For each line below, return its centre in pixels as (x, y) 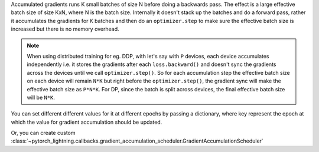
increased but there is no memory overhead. (65, 29)
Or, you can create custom (43, 133)
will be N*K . (41, 97)
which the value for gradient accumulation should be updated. (87, 122)
